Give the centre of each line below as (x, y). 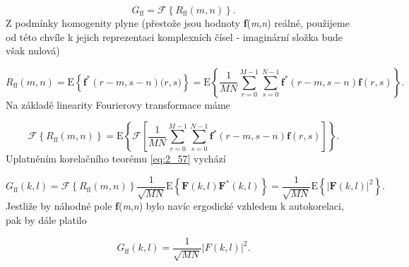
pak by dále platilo (46, 220)
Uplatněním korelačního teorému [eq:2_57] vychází (116, 159)
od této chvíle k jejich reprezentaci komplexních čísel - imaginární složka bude (174, 36)
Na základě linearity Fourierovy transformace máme (118, 104)
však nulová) (33, 51)
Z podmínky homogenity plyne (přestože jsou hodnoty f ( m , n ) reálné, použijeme (178, 23)
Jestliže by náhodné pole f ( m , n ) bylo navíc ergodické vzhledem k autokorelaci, (175, 206)
